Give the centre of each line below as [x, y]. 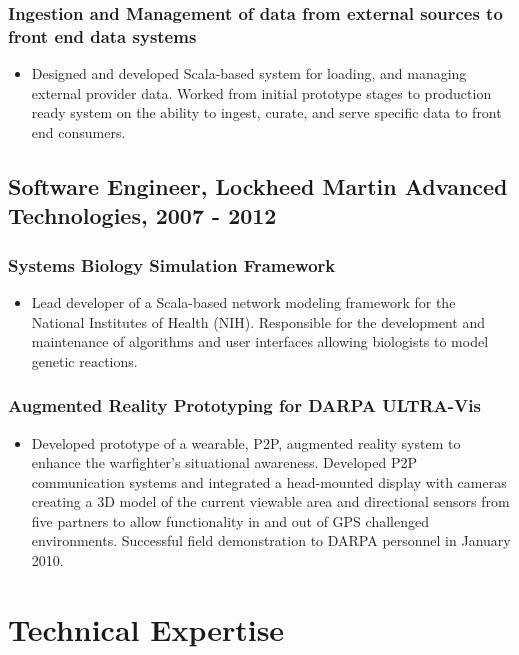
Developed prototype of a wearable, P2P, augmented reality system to [246, 442]
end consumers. [78, 131]
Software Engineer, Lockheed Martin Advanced [258, 185]
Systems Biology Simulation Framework [172, 264]
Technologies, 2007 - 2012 [142, 215]
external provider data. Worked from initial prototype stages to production [261, 92]
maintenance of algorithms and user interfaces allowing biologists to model [260, 341]
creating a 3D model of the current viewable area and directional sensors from [270, 501]
